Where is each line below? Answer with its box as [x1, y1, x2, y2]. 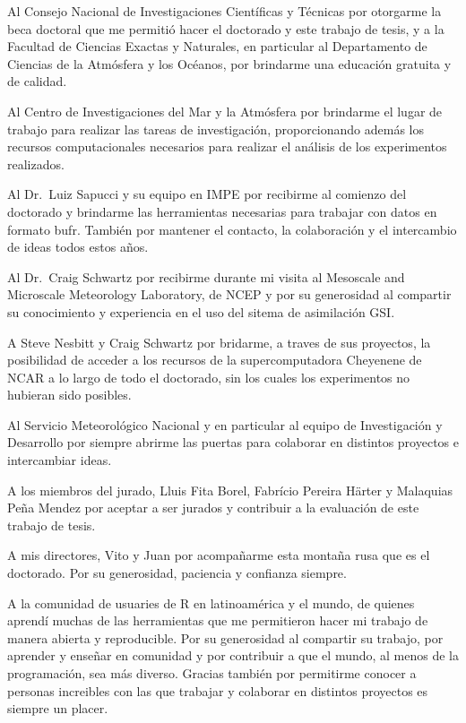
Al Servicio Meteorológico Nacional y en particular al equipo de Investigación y [7, 415, 443, 434]
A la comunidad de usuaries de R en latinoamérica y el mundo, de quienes [7, 593, 415, 612]
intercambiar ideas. [7, 451, 112, 469]
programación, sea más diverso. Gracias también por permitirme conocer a [7, 664, 417, 682]
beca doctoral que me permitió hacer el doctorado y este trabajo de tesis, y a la [7, 19, 444, 38]
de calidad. [7, 72, 67, 90]
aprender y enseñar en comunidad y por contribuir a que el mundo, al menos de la [7, 646, 460, 665]
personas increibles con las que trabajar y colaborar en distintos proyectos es [7, 681, 428, 700]
